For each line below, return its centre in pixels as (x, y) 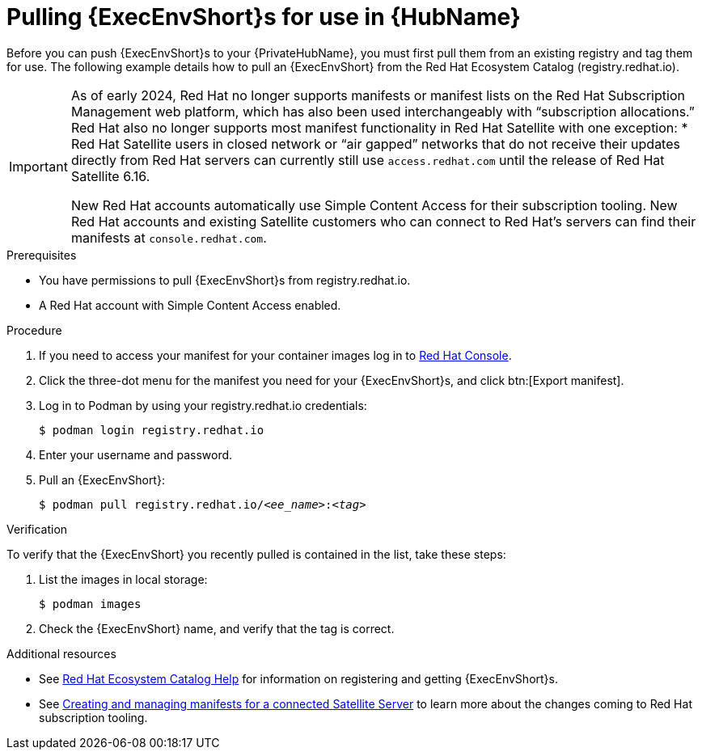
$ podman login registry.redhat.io (152, 430)
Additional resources (61, 653)
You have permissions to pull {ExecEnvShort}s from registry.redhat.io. (225, 280)
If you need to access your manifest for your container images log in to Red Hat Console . (275, 355)
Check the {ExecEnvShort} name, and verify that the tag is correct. (217, 628)
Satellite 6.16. (110, 176)
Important (38, 166)
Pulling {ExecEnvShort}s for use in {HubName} (264, 17)
